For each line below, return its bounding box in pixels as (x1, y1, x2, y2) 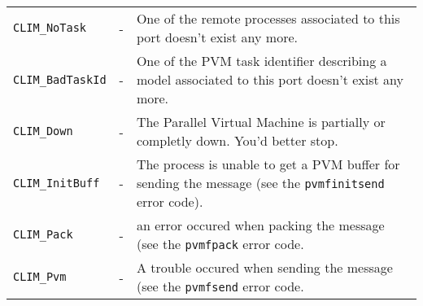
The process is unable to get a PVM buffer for (136, 155, 400, 173)
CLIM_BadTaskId (13, 72, 107, 86)
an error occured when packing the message (136, 216, 385, 234)
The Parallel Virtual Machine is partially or (136, 112, 386, 131)
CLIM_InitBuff (13, 176, 100, 190)
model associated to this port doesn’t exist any (136, 70, 403, 89)
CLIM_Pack (13, 228, 73, 241)
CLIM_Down (13, 125, 73, 138)
